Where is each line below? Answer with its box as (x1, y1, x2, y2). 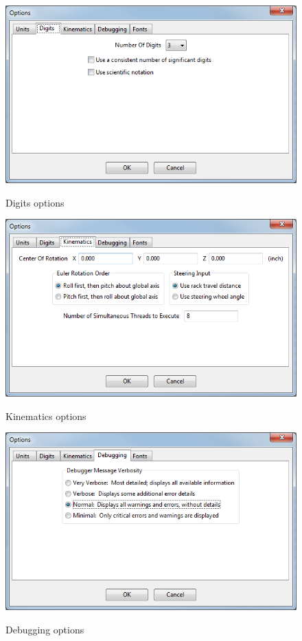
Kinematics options (5, 408, 86, 423)
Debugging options (5, 622, 84, 636)
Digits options (5, 195, 65, 209)
